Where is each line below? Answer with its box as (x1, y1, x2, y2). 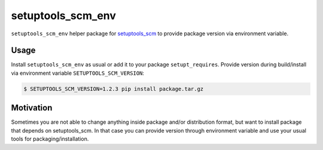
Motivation (11, 103, 53, 113)
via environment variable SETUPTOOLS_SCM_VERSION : (11, 69, 145, 76)
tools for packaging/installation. (11, 135, 89, 143)
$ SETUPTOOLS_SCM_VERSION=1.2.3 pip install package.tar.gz (23, 85, 204, 92)
